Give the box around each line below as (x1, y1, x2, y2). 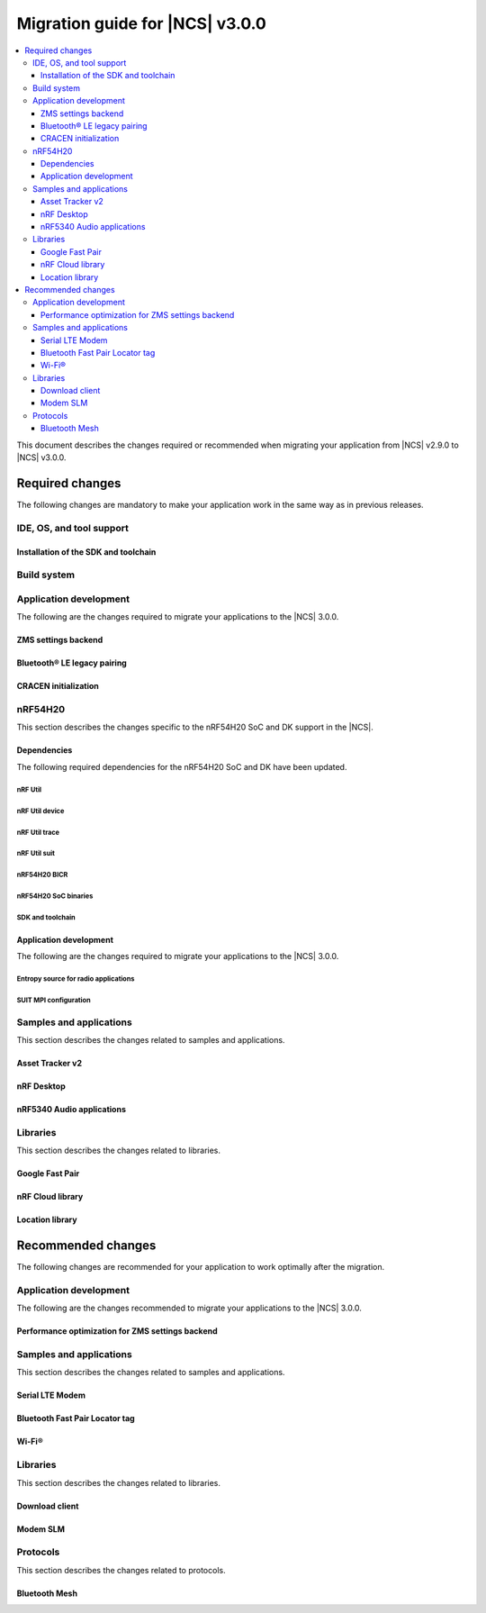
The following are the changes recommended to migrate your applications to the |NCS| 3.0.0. (16, 1302, 362, 1314)
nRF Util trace (16, 828, 60, 837)
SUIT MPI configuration (16, 995, 91, 1004)
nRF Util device (16, 806, 65, 815)
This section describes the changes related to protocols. (16, 1564, 226, 1575)
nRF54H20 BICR (16, 870, 68, 880)
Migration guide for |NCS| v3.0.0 (16, 14, 267, 33)
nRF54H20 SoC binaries (16, 892, 94, 901)
